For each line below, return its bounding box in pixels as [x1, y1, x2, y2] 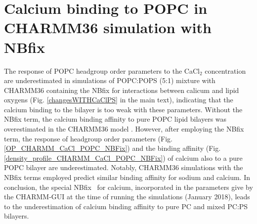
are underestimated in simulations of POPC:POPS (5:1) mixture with [4, 75, 215, 86]
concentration [205, 65, 246, 76]
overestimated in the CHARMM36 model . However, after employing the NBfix [4, 124, 244, 134]
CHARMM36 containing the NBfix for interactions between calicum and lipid [4, 85, 239, 95]
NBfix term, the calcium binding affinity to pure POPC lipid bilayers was [4, 114, 227, 124]
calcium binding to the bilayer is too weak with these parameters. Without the [4, 104, 243, 114]
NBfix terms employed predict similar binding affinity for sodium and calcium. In [4, 172, 251, 182]
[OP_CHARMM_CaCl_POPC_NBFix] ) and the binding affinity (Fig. [4, 143, 221, 153]
